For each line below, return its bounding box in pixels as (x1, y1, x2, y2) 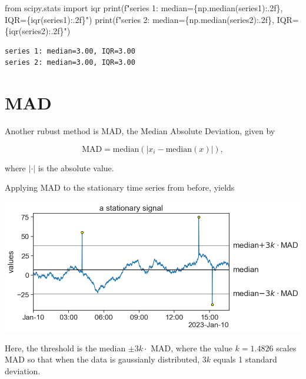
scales (276, 341, 297, 354)
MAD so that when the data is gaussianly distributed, (5, 353, 200, 365)
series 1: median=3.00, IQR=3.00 (5, 46, 135, 55)
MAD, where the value (151, 341, 232, 354)
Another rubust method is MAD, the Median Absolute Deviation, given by (5, 125, 275, 137)
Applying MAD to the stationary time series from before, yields (5, 181, 235, 194)
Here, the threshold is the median (5, 341, 126, 354)
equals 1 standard (213, 353, 277, 365)
